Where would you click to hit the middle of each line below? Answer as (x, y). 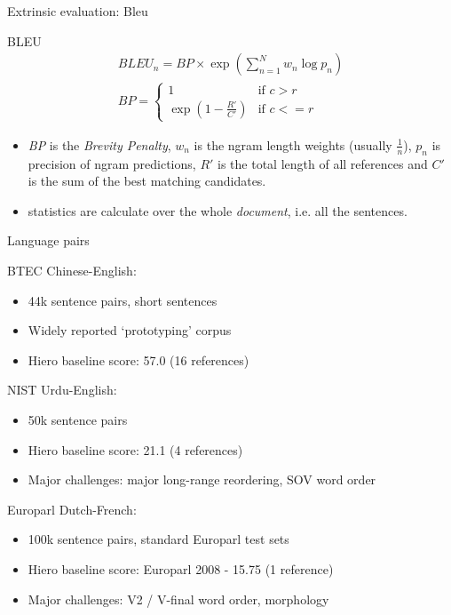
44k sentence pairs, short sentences (123, 300)
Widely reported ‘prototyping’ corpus (130, 330)
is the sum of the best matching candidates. (147, 181)
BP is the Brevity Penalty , (99, 144)
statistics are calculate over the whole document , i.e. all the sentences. (218, 210)
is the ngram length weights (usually (293, 144)
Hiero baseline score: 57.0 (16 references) (138, 359)
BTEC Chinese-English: (72, 270)
